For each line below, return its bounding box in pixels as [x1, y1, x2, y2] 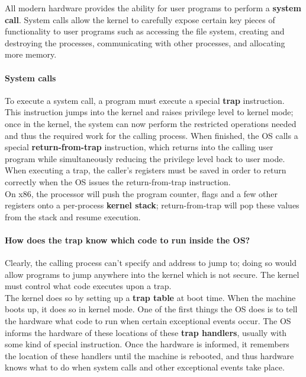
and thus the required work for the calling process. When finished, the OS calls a [5, 129, 298, 141]
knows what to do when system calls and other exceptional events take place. [5, 361, 285, 373]
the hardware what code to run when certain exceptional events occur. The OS [5, 315, 291, 327]
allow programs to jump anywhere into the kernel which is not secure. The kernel [5, 268, 299, 280]
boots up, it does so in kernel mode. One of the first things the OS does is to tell [5, 303, 298, 315]
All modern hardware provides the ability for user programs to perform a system [5, 2, 301, 14]
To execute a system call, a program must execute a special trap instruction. [5, 94, 285, 106]
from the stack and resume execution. [5, 210, 141, 223]
